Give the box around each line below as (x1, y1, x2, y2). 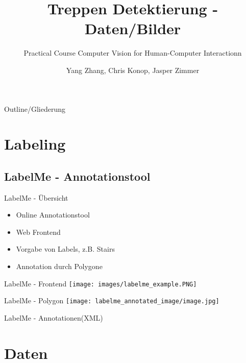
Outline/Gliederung (4, 103, 65, 114)
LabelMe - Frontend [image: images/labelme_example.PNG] (4, 278, 197, 288)
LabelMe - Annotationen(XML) (4, 312, 103, 323)
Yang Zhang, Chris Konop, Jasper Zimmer (66, 64, 200, 75)
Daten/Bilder (84, 18, 181, 39)
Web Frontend (16, 226, 61, 237)
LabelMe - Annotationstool (4, 168, 151, 184)
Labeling (4, 133, 66, 154)
